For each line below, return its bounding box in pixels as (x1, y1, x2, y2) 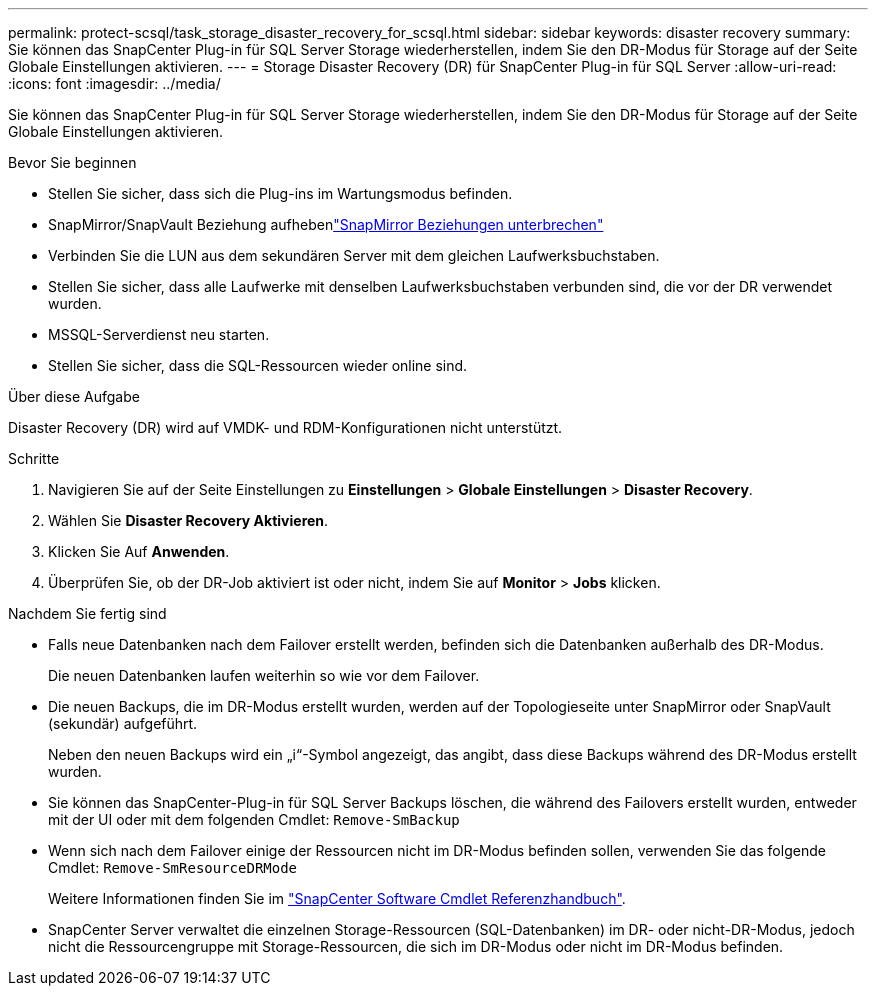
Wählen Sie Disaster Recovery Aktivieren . (48, 512, 329, 529)
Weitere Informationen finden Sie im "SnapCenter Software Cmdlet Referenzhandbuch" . (48, 890, 626, 907)
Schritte (8, 450, 60, 467)
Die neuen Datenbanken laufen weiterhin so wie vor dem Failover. (48, 667, 480, 684)
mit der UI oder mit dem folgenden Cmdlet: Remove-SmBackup (48, 811, 460, 828)
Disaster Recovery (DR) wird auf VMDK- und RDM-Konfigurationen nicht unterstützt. (8, 419, 563, 436)
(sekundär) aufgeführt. (48, 715, 198, 732)
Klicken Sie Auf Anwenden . (48, 543, 230, 560)
